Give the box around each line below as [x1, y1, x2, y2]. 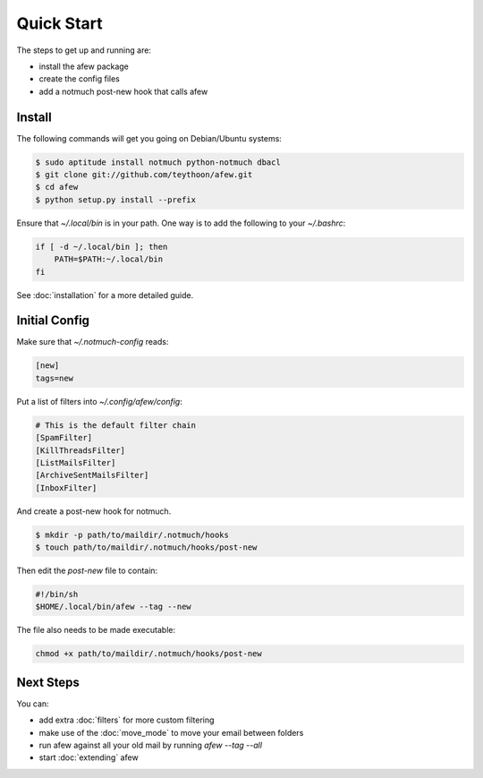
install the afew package [38, 61, 130, 72]
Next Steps [16, 674, 80, 689]
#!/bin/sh [35, 589, 79, 600]
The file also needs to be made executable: [16, 625, 176, 636]
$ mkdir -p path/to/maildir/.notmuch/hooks [35, 529, 230, 540]
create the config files [38, 73, 120, 84]
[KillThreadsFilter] [35, 445, 125, 456]
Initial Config [16, 313, 89, 329]
